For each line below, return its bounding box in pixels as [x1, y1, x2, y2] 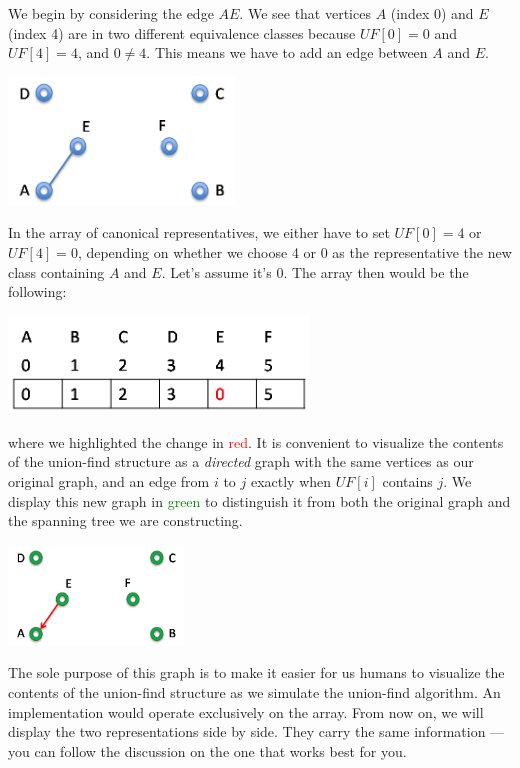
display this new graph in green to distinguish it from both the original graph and [8, 490, 511, 511]
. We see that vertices [239, 3, 371, 23]
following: [8, 281, 67, 302]
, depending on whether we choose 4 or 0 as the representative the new [77, 241, 512, 262]
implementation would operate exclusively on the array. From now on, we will [8, 701, 484, 722]
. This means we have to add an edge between [146, 42, 428, 63]
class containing [8, 261, 105, 282]
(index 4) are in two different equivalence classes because [8, 22, 356, 43]
